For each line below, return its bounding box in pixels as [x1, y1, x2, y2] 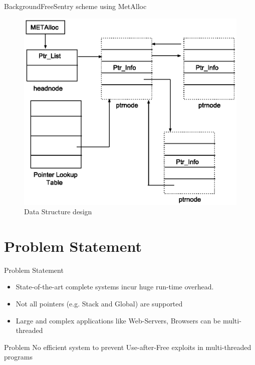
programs [4, 351, 33, 362]
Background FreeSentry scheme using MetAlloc [4, 1, 147, 11]
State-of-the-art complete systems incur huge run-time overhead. [16, 281, 214, 292]
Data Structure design [24, 206, 92, 217]
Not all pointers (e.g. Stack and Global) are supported [16, 298, 183, 309]
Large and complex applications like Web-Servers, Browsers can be [16, 315, 221, 325]
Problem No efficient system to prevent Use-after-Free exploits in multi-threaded [4, 341, 251, 352]
